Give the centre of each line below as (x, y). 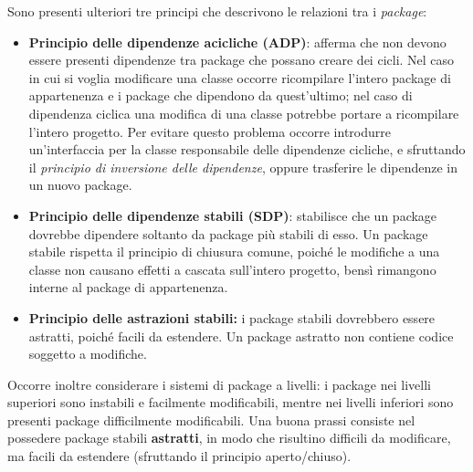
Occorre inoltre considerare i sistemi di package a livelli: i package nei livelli (219, 384)
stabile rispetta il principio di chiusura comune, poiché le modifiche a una (234, 252)
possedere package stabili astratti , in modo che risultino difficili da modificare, (229, 438)
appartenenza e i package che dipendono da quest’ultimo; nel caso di (221, 95)
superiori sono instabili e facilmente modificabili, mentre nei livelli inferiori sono (231, 402)
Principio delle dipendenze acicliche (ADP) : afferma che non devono (237, 42)
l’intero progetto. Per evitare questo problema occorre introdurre (210, 131)
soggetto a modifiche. (88, 354)
